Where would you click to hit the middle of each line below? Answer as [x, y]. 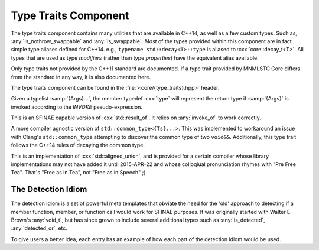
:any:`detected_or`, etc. [39, 228]
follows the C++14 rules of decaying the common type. [78, 145]
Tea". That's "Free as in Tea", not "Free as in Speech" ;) [78, 173]
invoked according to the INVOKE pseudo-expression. [77, 107]
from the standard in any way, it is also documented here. [81, 77]
